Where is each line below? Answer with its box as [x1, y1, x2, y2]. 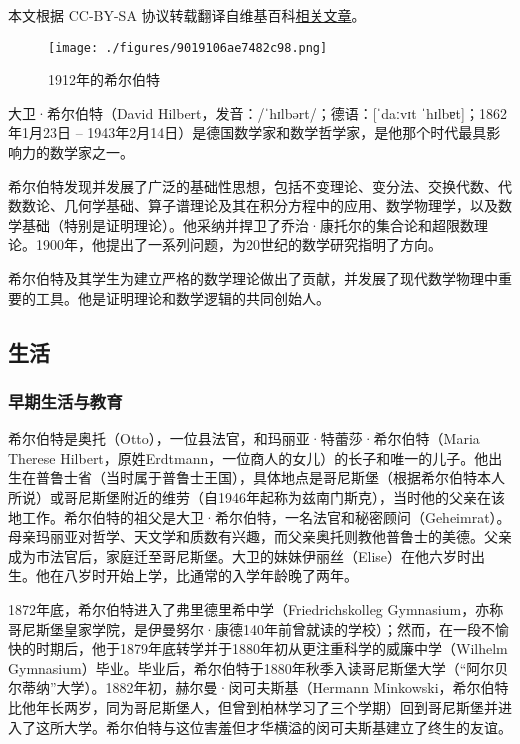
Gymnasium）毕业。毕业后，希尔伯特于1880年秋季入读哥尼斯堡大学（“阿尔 [8, 657, 495, 678]
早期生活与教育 [8, 388, 123, 413]
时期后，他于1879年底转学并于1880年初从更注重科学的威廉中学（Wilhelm [35, 638, 508, 659]
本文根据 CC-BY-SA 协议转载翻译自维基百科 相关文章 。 [8, 5, 366, 25]
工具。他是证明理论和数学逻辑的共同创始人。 [35, 287, 330, 308]
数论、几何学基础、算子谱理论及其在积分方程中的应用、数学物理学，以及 [21, 195, 498, 216]
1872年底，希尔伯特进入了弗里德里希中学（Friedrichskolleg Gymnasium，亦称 [8, 598, 504, 619]
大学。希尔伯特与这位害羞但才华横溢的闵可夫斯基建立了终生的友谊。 [63, 716, 512, 737]
